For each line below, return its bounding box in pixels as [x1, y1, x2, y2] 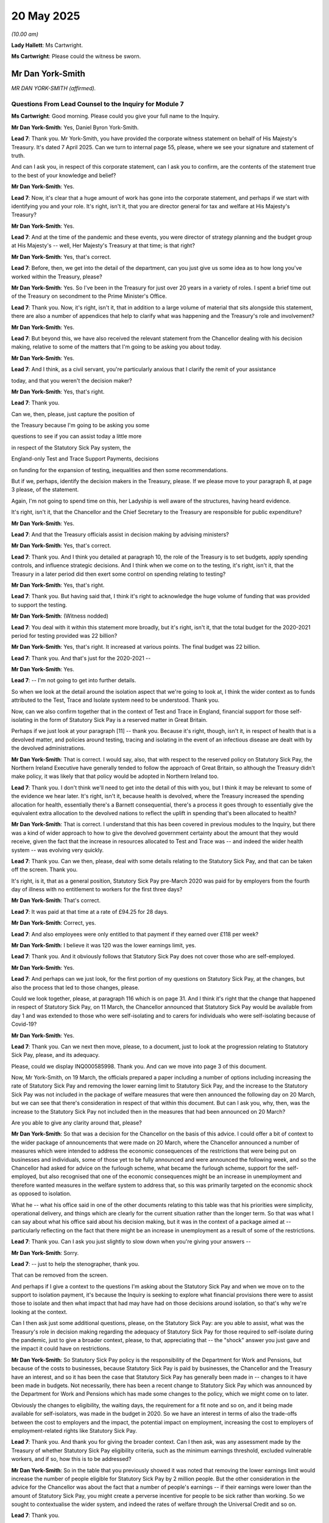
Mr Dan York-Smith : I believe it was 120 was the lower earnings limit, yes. [11, 942, 196, 949]
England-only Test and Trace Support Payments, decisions [11, 455, 159, 462]
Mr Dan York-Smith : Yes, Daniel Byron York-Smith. [11, 124, 140, 131]
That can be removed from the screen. [11, 1271, 108, 1279]
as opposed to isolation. [11, 1190, 72, 1197]
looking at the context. [11, 1308, 68, 1315]
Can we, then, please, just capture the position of [11, 410, 135, 417]
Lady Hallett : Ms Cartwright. [11, 41, 83, 49]
